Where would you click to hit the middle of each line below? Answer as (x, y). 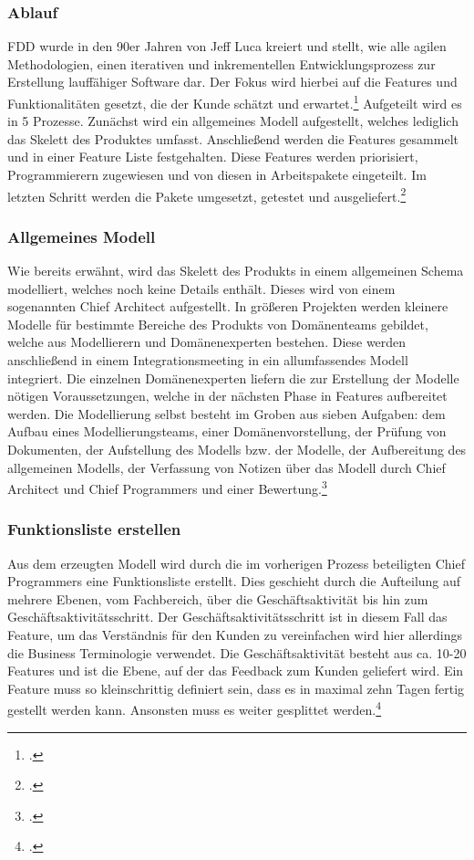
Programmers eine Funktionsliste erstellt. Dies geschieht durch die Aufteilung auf (234, 581)
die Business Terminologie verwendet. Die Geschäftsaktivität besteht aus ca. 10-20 (237, 652)
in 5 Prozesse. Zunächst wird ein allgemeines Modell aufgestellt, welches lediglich (233, 121)
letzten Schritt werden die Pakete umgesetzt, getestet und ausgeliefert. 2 (207, 194)
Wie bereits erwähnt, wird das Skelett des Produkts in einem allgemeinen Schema (236, 271)
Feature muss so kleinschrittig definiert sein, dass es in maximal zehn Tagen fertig (236, 688)
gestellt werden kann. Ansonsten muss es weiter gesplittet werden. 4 (195, 708)
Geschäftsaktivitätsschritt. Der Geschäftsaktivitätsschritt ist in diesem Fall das (227, 617)
